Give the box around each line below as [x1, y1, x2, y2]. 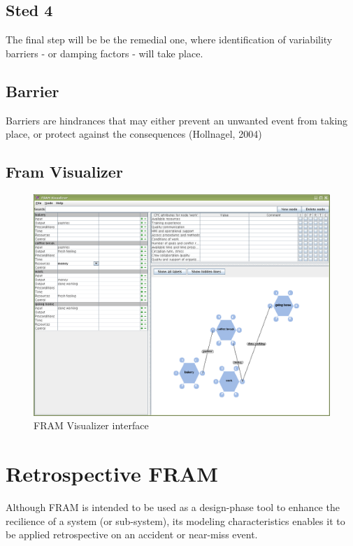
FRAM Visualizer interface [34, 418, 149, 433]
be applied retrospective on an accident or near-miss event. [6, 527, 258, 542]
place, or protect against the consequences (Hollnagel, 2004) [6, 127, 262, 141]
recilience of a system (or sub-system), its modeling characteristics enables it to [6, 513, 345, 528]
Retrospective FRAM [6, 459, 218, 488]
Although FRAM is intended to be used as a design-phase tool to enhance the [6, 500, 340, 515]
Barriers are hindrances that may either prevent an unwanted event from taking [6, 113, 348, 127]
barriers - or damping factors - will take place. [6, 45, 203, 60]
